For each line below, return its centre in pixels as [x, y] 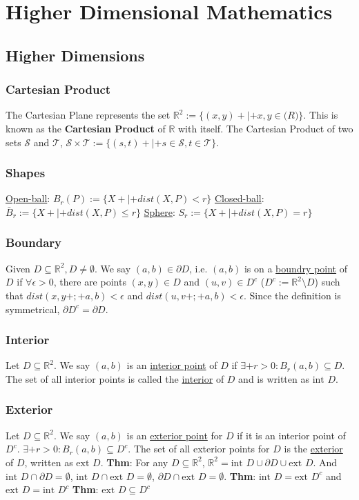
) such [327, 282]
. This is [321, 115]
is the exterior [313, 449]
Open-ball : [28, 198]
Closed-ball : [239, 198]
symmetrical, [33, 309]
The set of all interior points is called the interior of [115, 378]
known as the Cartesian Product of [86, 128]
